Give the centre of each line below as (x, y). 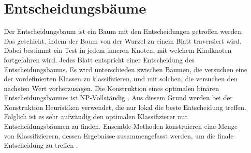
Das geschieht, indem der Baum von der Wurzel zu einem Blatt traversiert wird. (123, 40)
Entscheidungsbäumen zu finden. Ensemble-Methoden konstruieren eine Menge (121, 126)
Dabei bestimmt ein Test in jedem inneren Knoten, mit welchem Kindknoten (118, 50)
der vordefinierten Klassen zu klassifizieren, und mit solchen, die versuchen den (121, 79)
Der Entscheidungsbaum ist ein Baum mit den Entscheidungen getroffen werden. (124, 31)
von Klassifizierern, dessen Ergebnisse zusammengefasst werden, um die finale (119, 135)
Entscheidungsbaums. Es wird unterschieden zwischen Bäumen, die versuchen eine (126, 69)
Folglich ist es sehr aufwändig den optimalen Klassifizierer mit (96, 116)
